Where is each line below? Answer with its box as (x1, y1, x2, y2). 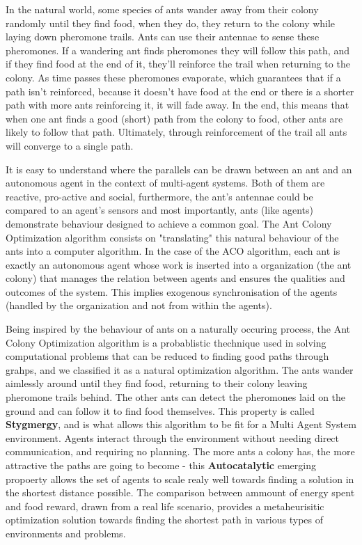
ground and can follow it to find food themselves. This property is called (6, 403, 315, 418)
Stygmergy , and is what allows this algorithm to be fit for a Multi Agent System (6, 417, 356, 432)
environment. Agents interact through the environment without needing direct (6, 430, 340, 445)
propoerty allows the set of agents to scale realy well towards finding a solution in (6, 471, 354, 486)
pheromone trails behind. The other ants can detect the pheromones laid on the (6, 390, 346, 404)
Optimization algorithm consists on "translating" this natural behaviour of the (6, 230, 339, 244)
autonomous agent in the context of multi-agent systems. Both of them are (6, 175, 325, 190)
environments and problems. (6, 526, 126, 540)
